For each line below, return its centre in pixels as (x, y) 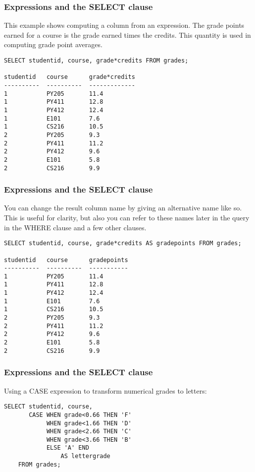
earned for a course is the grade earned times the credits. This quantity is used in (127, 34)
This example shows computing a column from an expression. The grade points (124, 25)
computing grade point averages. (53, 44)
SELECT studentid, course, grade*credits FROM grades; (96, 61)
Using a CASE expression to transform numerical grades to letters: (105, 390)
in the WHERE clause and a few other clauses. (75, 227)
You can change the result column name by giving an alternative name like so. (123, 208)
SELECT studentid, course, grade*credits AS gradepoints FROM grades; (123, 243)
